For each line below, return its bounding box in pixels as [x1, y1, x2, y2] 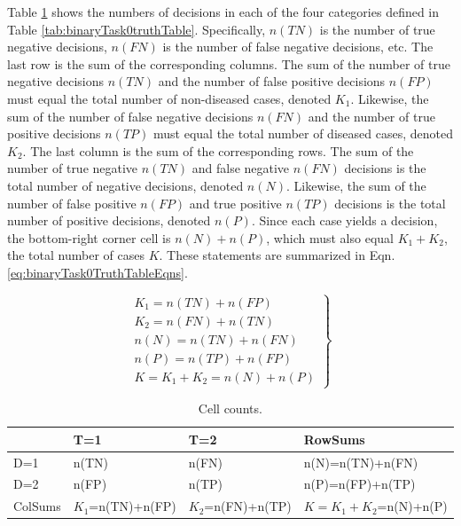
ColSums [13, 497, 61, 515]
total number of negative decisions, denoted [7, 176, 244, 194]
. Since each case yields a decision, [251, 211, 438, 230]
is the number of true [319, 20, 435, 38]
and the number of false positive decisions [158, 72, 386, 90]
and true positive [189, 193, 282, 212]
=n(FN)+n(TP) [204, 497, 292, 515]
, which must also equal [266, 228, 394, 247]
